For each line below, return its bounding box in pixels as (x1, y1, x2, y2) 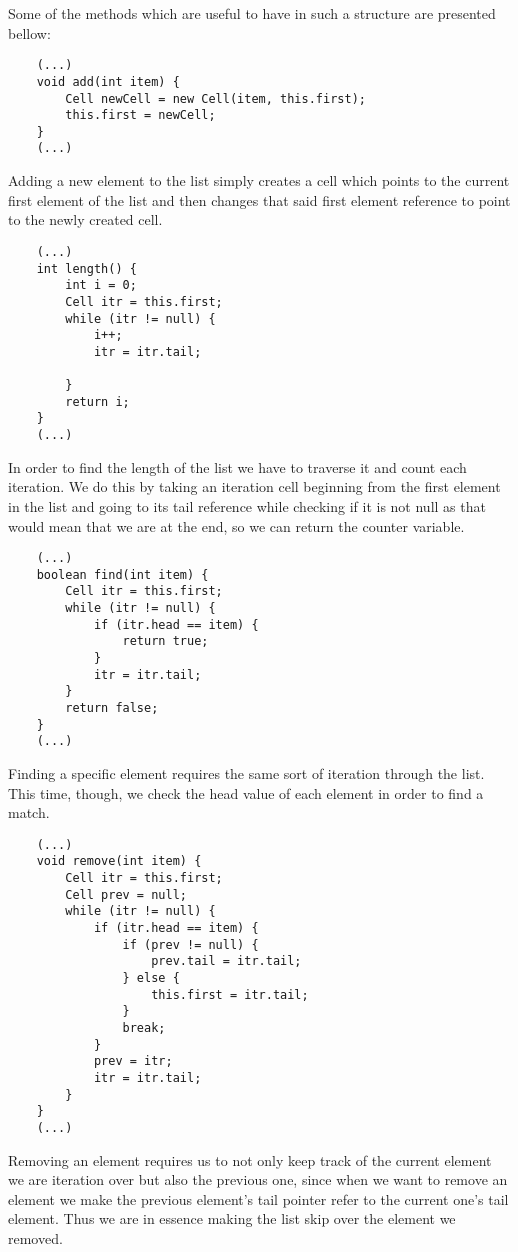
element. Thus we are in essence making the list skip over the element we (8, 1208, 456, 1229)
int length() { (36, 261, 137, 276)
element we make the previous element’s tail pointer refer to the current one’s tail (8, 1188, 509, 1209)
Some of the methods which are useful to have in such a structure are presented (8, 3, 496, 23)
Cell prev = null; (65, 887, 187, 902)
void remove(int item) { (36, 854, 202, 869)
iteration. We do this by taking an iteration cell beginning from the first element (8, 476, 501, 497)
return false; (65, 701, 159, 716)
